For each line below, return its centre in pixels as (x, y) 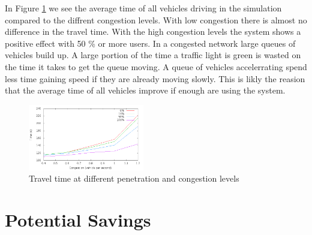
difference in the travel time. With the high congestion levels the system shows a (153, 31)
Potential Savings (78, 220)
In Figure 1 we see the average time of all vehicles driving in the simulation (143, 8)
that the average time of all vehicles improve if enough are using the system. (145, 90)
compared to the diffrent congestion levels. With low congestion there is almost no (156, 19)
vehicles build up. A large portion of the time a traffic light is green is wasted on (153, 55)
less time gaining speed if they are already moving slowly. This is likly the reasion (155, 78)
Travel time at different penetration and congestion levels (134, 178)
